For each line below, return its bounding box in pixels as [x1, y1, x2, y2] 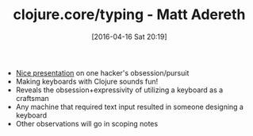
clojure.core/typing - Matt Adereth [13, 6, 246, 24]
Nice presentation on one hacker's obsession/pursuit [15, 68, 190, 77]
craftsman [15, 93, 49, 103]
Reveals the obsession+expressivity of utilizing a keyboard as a [15, 85, 224, 95]
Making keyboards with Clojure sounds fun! [15, 76, 159, 86]
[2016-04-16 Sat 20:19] [90, 32, 168, 41]
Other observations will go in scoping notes [15, 119, 159, 128]
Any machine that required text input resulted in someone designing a [15, 102, 244, 111]
